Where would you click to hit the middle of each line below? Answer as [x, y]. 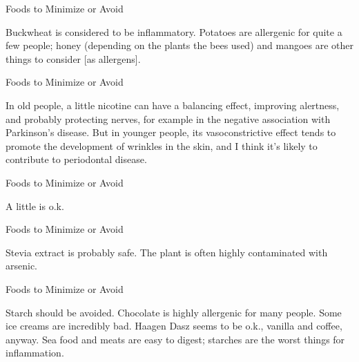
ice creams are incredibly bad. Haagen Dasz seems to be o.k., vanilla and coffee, [174, 326]
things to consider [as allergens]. [73, 58]
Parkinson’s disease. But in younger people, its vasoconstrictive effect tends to [171, 132]
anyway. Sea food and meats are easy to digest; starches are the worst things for [175, 339]
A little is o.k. [35, 206]
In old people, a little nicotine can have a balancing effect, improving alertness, [173, 105]
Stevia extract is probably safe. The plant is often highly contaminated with [167, 252]
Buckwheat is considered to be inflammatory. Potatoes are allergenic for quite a [174, 31]
